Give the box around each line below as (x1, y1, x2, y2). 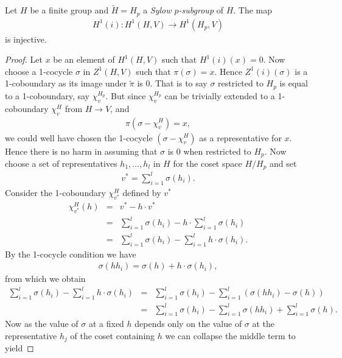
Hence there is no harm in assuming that (5, 144, 158, 157)
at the (252, 317, 275, 330)
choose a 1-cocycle (5, 65, 73, 77)
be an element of (53, 53, 115, 66)
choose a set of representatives (5, 157, 117, 170)
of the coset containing (70, 329, 155, 342)
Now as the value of (5, 317, 79, 330)
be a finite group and (30, 4, 109, 16)
